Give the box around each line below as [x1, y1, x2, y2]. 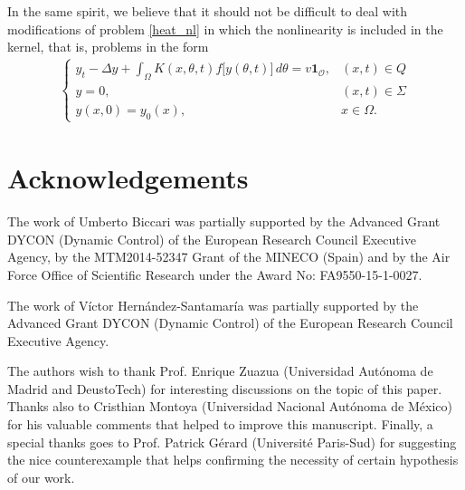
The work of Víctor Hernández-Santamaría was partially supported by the [7, 295, 419, 314]
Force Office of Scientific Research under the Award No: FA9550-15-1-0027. [7, 264, 422, 283]
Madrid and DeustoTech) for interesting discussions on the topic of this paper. [7, 379, 442, 398]
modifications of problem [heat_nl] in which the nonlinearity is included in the [7, 19, 443, 38]
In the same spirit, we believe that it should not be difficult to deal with [7, 2, 408, 20]
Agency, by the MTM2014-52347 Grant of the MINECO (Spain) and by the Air [7, 247, 451, 266]
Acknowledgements [7, 159, 249, 197]
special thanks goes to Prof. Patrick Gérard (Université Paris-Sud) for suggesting [7, 432, 457, 451]
